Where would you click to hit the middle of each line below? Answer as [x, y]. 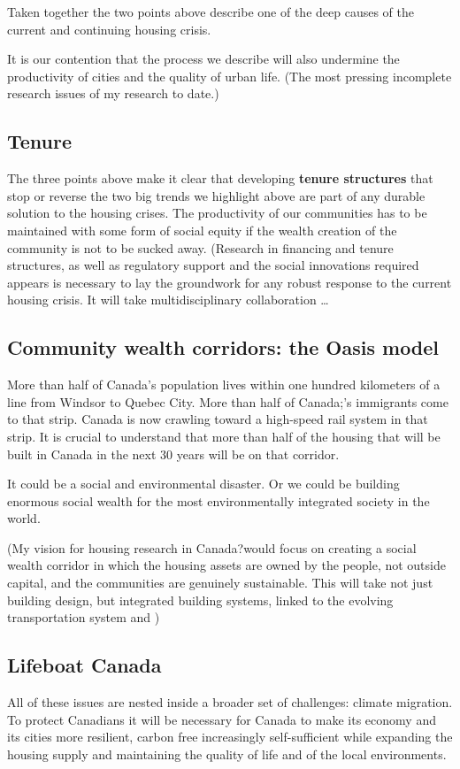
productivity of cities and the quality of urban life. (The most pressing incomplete [230, 76]
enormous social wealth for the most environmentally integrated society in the [218, 500]
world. [24, 518]
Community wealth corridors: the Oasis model [223, 347]
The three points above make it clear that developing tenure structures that [220, 178]
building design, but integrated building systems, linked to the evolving [200, 600]
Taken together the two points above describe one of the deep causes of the [211, 12]
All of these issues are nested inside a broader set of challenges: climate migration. [230, 702]
